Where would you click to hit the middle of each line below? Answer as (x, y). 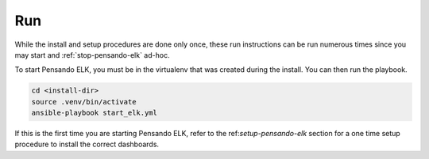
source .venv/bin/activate (84, 102)
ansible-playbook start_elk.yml (95, 113)
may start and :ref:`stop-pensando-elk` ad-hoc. (92, 55)
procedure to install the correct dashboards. (87, 144)
